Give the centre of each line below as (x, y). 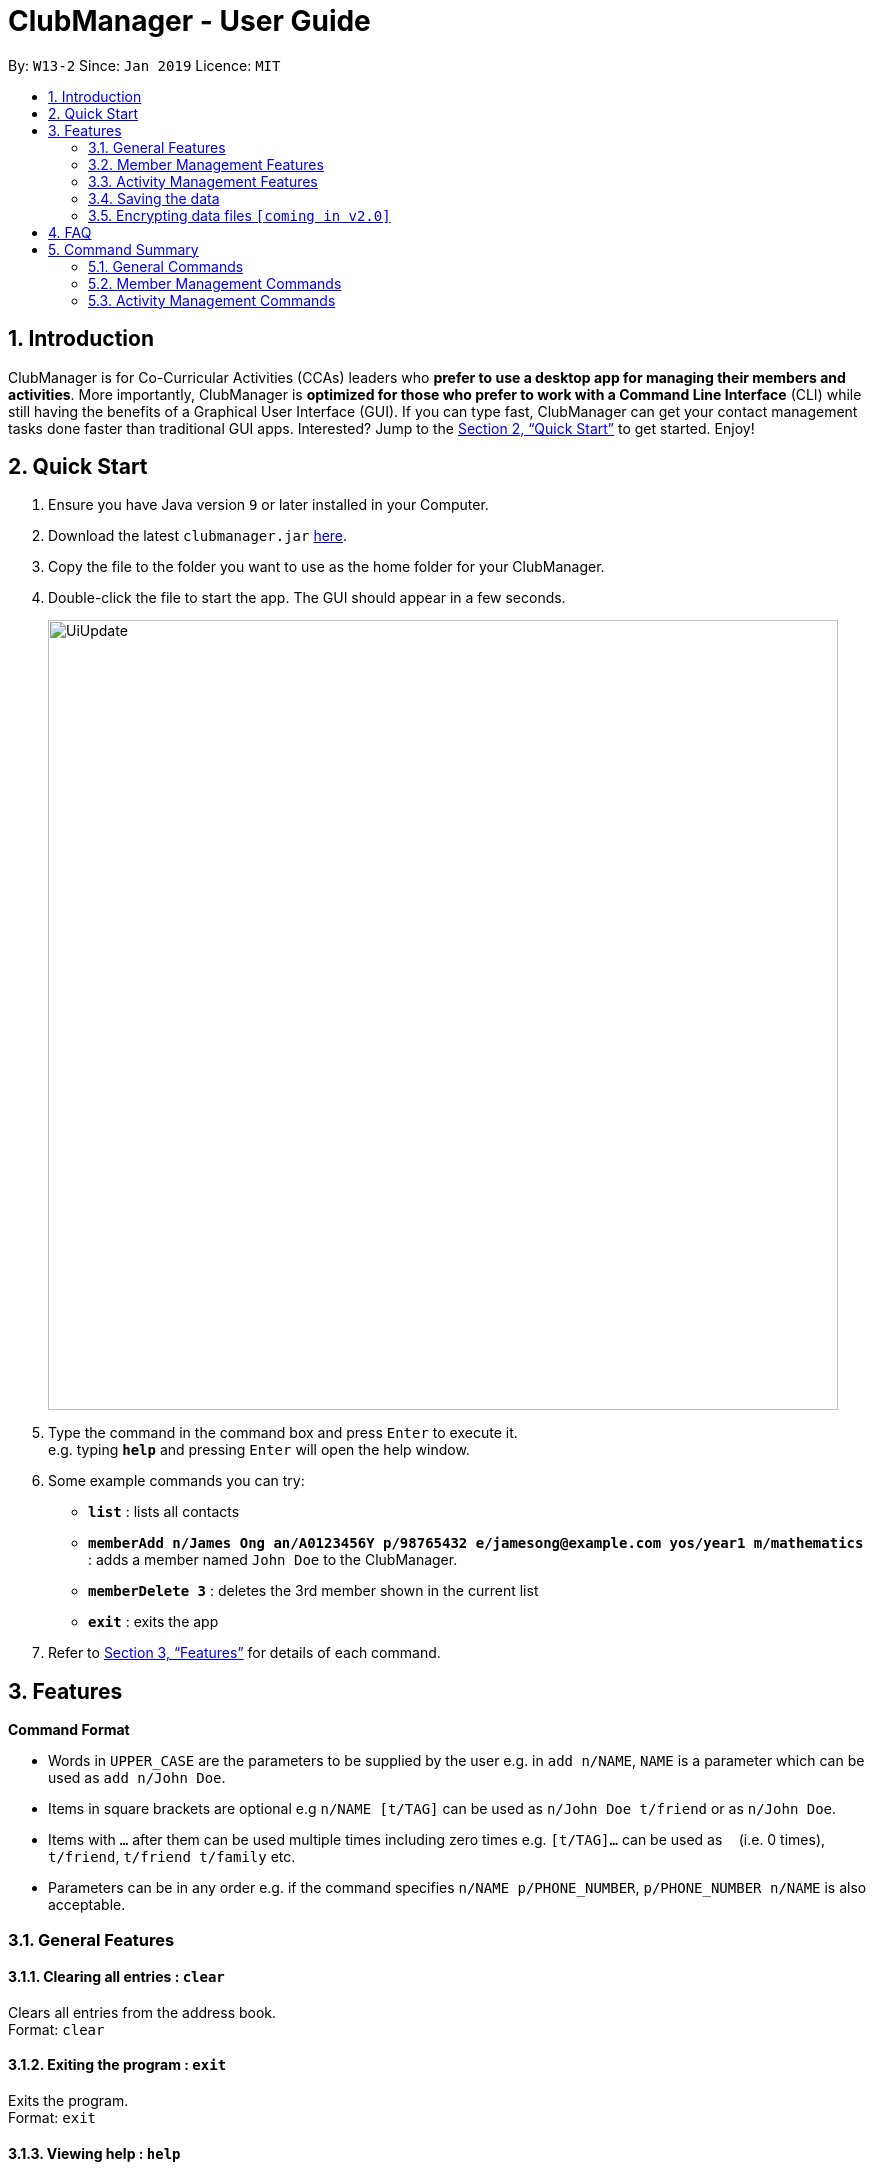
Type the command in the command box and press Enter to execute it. (283, 1433)
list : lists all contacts (164, 1512)
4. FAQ (70, 232)
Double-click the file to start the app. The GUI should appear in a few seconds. (307, 598)
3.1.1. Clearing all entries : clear (116, 1977)
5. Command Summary (123, 249)
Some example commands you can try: (176, 1481)
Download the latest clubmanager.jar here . (198, 536)
